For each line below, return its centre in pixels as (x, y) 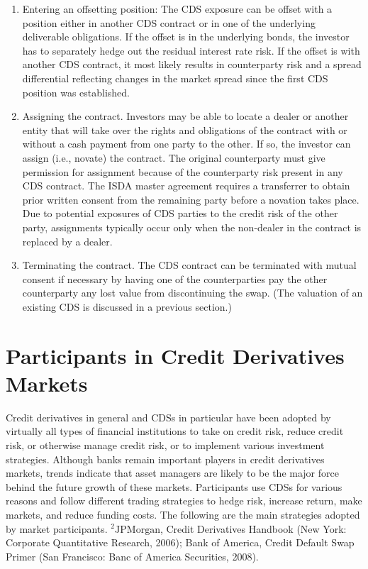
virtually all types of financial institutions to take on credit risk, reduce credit (175, 431)
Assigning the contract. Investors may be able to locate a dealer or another (185, 116)
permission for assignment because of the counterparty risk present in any (183, 171)
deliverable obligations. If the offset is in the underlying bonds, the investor (186, 37)
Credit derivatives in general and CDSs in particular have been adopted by (168, 417)
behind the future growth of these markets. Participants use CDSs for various (174, 486)
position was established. (76, 92)
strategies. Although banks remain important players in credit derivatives (165, 459)
